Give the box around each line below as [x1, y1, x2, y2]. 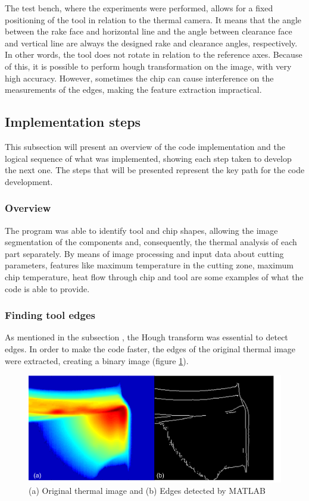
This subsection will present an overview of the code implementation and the [5, 140, 285, 152]
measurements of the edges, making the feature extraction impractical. [5, 83, 262, 96]
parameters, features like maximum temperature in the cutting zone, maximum [5, 259, 294, 271]
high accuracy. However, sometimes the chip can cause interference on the [5, 71, 274, 84]
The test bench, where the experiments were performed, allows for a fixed [5, 2, 273, 14]
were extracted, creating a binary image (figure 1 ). [5, 354, 189, 367]
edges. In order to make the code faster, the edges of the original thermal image [5, 342, 296, 355]
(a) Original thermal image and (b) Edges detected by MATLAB [29, 484, 266, 497]
